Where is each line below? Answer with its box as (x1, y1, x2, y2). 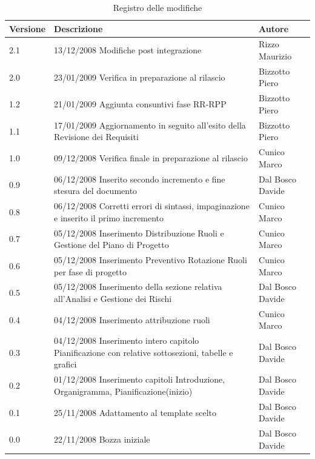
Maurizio (259, 50, 292, 62)
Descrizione (54, 22, 103, 35)
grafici (54, 358, 77, 370)
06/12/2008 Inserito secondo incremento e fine (54, 172, 225, 185)
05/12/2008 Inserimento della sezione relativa (54, 280, 222, 293)
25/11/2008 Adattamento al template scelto (54, 406, 217, 418)
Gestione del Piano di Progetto (54, 238, 169, 251)
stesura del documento (54, 184, 138, 197)
